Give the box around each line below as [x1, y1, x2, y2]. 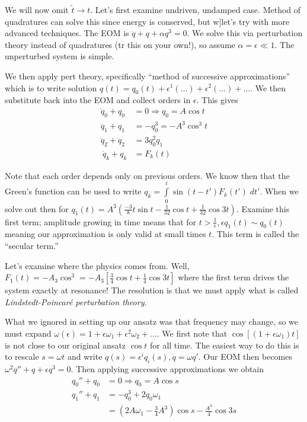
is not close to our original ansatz [5, 338, 126, 351]
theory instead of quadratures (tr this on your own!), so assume [5, 38, 235, 50]
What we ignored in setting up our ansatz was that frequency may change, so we [5, 315, 299, 328]
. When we [260, 185, 299, 197]
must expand [5, 327, 52, 339]
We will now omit [5, 4, 69, 15]
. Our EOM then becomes [198, 350, 293, 363]
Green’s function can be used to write [5, 185, 142, 197]
